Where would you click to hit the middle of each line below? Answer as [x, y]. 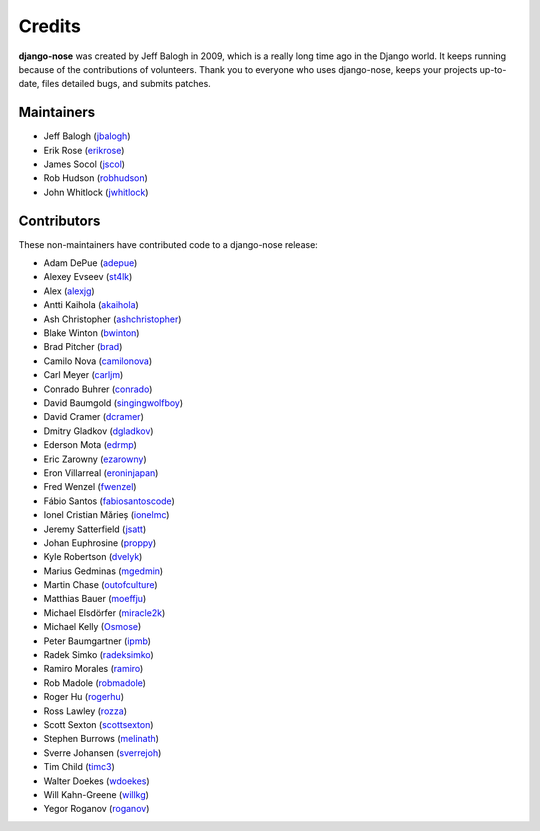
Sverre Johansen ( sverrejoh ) [102, 752]
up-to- [493, 69]
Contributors [59, 220]
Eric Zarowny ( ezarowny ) [95, 459]
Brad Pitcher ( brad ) [83, 347]
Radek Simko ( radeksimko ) [98, 655]
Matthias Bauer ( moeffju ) [95, 599]
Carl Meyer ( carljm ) [83, 375]
